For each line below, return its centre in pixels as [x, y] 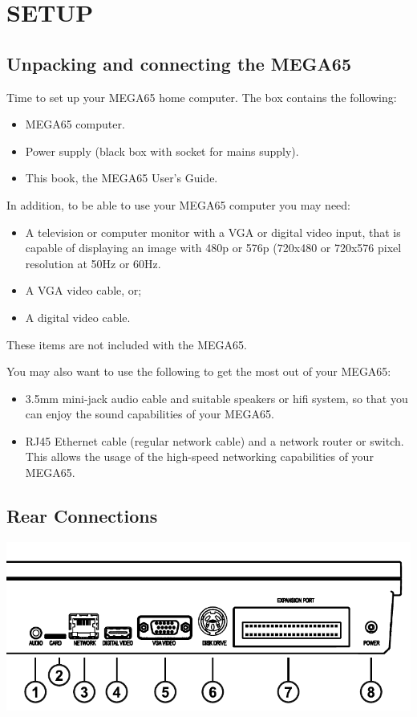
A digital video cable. [78, 317]
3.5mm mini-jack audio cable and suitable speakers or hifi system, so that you [217, 398]
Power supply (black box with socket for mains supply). [162, 151]
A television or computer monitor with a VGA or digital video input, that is [213, 232]
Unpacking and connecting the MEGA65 [179, 63]
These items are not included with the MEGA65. [127, 344]
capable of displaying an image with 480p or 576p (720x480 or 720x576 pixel [213, 248]
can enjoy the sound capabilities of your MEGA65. [150, 414]
